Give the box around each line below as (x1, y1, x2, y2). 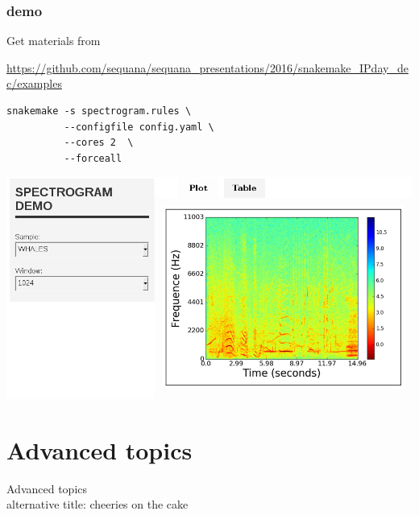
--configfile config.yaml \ (64, 121, 214, 133)
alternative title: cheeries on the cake (6, 496, 189, 513)
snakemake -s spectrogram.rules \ (6, 105, 192, 117)
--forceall (64, 152, 122, 164)
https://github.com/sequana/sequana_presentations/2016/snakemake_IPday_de (6, 59, 409, 76)
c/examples (6, 75, 62, 92)
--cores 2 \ (64, 137, 134, 149)
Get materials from (6, 32, 101, 49)
